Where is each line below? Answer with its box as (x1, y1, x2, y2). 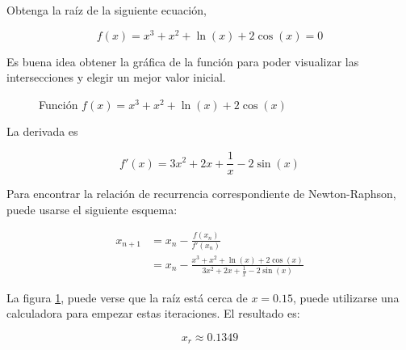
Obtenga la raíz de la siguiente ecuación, (6, 2, 207, 18)
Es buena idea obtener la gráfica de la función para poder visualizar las (6, 53, 359, 70)
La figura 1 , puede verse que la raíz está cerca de (6, 289, 248, 306)
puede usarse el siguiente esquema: (6, 200, 178, 217)
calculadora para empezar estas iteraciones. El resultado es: (6, 305, 300, 322)
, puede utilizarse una (292, 289, 400, 306)
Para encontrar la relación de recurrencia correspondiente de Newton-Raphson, (6, 185, 396, 202)
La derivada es (6, 123, 78, 140)
